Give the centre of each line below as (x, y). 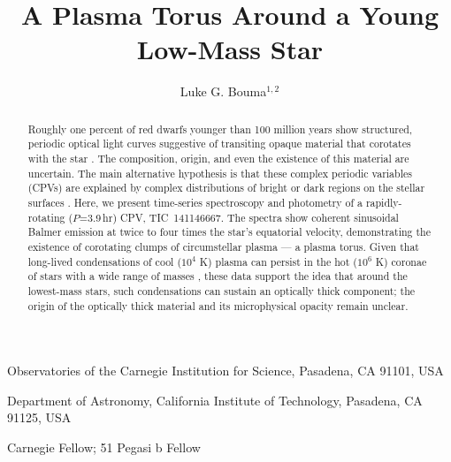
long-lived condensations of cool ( (105, 261)
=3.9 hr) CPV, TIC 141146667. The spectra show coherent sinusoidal (239, 217)
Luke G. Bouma (223, 91)
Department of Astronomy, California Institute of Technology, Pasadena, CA (215, 400)
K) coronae (401, 261)
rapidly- (384, 202)
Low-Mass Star (230, 49)
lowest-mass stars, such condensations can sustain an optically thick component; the (222, 290)
